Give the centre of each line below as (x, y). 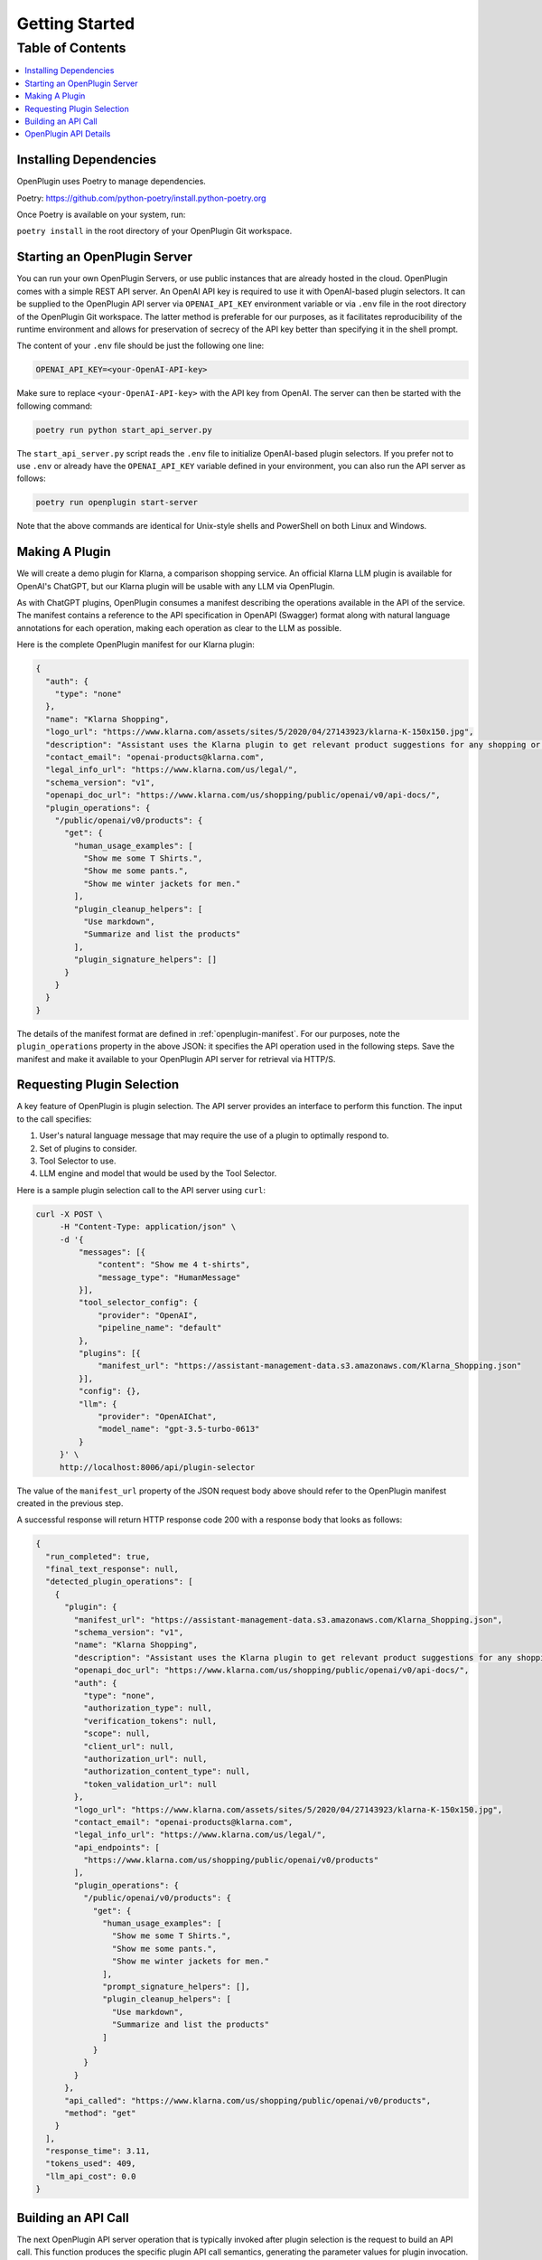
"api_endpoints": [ (117, 1847)
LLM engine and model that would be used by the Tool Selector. (158, 1173)
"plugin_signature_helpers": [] (145, 960)
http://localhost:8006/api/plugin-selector (157, 1467)
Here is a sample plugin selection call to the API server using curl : (141, 1190)
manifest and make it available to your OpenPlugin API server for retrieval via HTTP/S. (176, 1059)
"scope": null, (117, 1734)
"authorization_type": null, (147, 1708)
